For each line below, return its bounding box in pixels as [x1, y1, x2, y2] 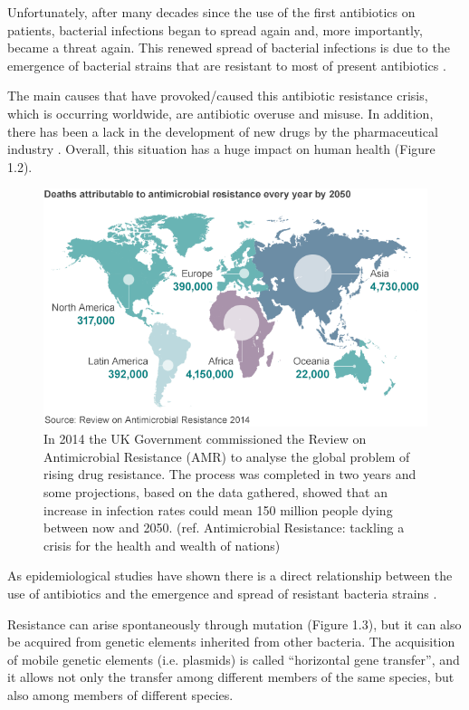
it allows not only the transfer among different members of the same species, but [7, 667, 455, 686]
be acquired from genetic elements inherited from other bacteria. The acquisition [7, 632, 455, 651]
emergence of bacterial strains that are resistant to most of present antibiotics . [7, 55, 446, 74]
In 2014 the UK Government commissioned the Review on [43, 429, 367, 448]
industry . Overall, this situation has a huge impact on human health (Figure [7, 139, 435, 158]
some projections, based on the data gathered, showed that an [43, 483, 388, 501]
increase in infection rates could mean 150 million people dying [43, 500, 393, 519]
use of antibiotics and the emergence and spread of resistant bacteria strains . [7, 583, 437, 602]
